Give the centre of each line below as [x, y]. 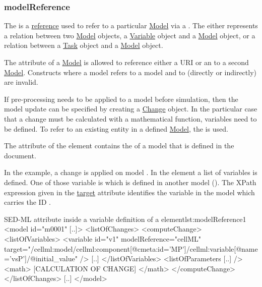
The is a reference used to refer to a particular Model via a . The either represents [131, 25]
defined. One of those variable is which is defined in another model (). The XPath [130, 182]
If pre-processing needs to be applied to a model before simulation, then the [121, 99]
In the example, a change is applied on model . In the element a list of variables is [131, 172]
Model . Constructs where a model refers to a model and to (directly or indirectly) [130, 72]
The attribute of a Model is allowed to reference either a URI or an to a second [126, 62]
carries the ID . [27, 202]
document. [20, 155]
